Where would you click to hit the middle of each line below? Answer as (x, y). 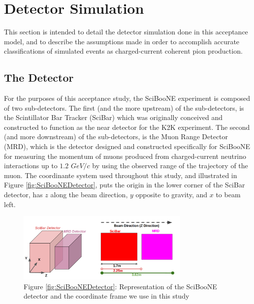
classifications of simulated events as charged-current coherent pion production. (123, 51)
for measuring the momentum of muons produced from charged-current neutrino (125, 156)
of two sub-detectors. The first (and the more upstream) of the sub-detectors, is (124, 107)
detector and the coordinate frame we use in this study (107, 296)
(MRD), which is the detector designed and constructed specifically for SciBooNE (127, 146)
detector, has (23, 195)
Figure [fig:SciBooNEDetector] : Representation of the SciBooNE (120, 286)
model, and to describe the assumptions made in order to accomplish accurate (122, 41)
